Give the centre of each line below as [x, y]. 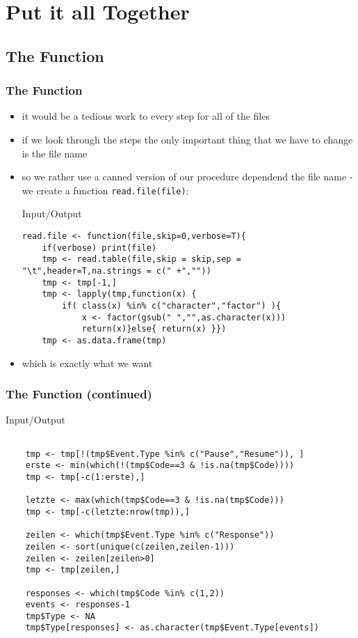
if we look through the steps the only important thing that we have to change [187, 139]
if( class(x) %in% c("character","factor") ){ [172, 305]
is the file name [55, 153]
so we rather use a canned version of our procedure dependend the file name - [187, 177]
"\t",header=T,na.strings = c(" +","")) [116, 271]
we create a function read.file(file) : [105, 190]
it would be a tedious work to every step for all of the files [146, 116]
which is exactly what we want [87, 363]
